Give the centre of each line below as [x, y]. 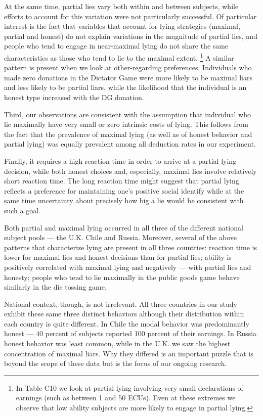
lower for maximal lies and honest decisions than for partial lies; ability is [118, 257]
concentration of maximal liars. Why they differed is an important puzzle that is [129, 353]
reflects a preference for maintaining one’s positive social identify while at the [124, 190]
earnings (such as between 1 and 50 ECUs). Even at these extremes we [126, 398]
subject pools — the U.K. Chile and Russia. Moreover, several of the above [120, 237]
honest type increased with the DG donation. [74, 97]
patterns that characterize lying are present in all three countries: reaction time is [130, 247]
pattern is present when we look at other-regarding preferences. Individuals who [128, 67]
